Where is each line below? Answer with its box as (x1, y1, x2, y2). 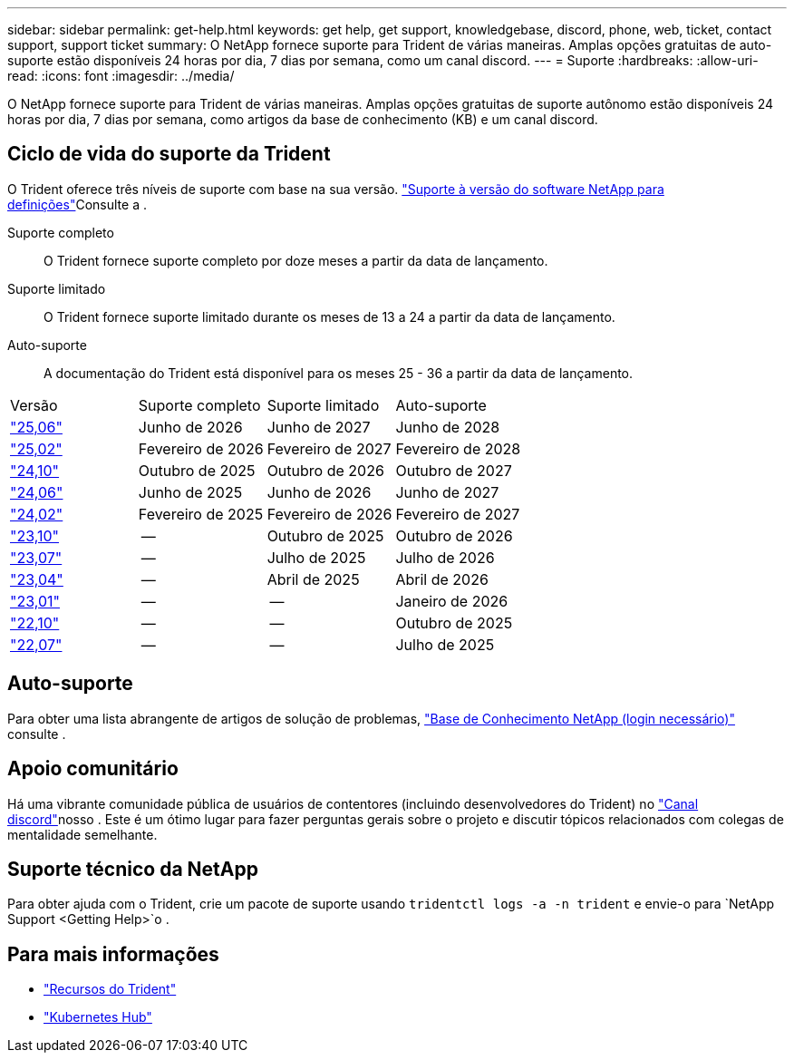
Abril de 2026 (395, 569, 489, 588)
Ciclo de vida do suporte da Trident (7, 142, 331, 166)
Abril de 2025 (266, 569, 360, 588)
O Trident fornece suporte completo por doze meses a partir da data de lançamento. (44, 252, 548, 268)
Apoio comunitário (7, 757, 179, 781)
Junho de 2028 (395, 417, 500, 436)
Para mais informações (7, 942, 219, 966)
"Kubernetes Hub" (44, 1009, 152, 1026)
